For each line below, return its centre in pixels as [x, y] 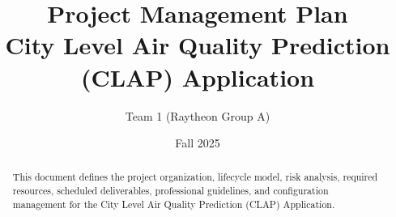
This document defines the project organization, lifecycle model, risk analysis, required [195, 177]
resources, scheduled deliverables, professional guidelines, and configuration [170, 191]
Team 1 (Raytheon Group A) [198, 115]
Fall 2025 [198, 143]
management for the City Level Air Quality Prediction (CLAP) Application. [174, 204]
